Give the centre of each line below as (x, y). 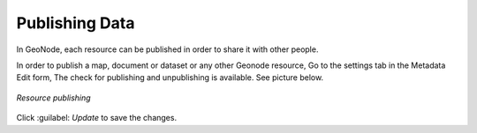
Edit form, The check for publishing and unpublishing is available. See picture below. (170, 78)
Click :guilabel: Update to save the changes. (96, 118)
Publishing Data (76, 23)
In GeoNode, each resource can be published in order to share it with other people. (167, 49)
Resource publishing (54, 98)
